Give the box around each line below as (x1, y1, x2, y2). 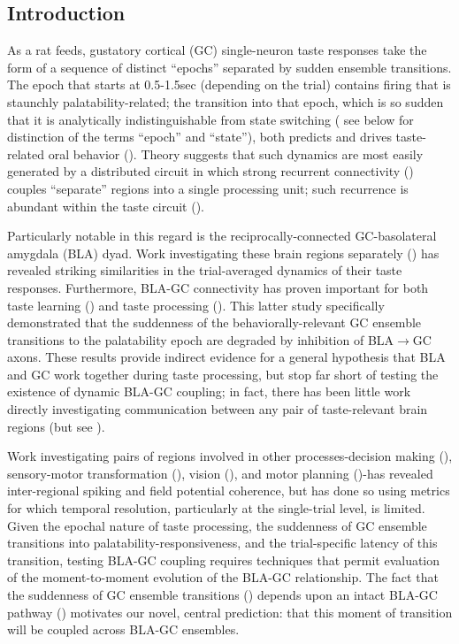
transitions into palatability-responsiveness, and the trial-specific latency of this (7, 533, 438, 552)
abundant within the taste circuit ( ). (7, 196, 204, 215)
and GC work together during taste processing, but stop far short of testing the (7, 364, 439, 383)
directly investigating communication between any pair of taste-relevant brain (7, 400, 428, 418)
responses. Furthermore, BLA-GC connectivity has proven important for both (7, 278, 429, 296)
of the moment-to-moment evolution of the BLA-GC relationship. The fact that (7, 568, 439, 586)
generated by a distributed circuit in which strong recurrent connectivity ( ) (7, 162, 414, 180)
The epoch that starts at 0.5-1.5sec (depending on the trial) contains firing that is (7, 75, 451, 94)
